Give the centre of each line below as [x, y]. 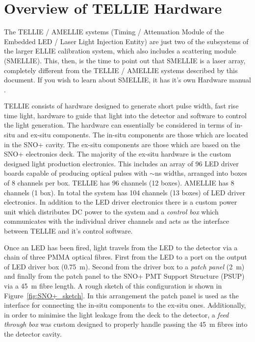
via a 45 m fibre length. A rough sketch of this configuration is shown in [113, 285]
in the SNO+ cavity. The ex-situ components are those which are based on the [122, 144]
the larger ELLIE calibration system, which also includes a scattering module [120, 51]
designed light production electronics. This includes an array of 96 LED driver [121, 163]
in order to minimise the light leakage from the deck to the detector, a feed [116, 314]
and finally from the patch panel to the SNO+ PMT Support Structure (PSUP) [124, 276]
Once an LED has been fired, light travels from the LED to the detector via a [121, 247]
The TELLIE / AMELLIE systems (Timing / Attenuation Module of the [114, 32]
